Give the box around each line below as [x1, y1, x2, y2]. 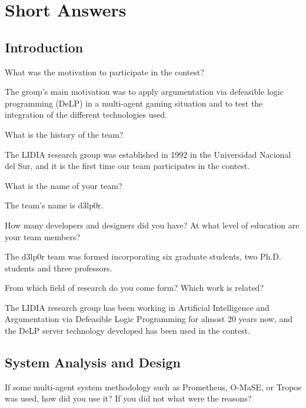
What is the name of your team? [5, 179, 122, 191]
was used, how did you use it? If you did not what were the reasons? [5, 392, 252, 404]
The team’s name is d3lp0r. [5, 199, 104, 211]
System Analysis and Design [5, 353, 181, 371]
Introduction [5, 38, 84, 56]
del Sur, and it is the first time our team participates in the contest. [5, 160, 250, 172]
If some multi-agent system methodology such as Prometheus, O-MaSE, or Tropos [5, 380, 301, 393]
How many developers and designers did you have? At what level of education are [5, 218, 300, 231]
